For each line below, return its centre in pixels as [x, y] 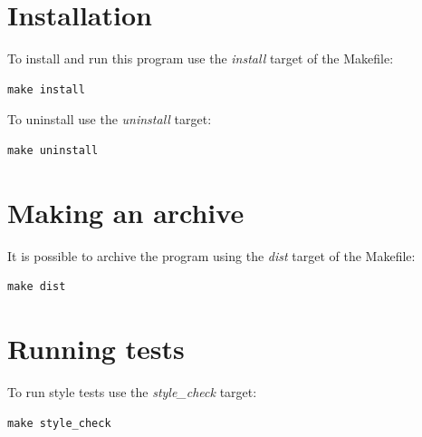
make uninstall [53, 150]
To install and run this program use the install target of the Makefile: [201, 58]
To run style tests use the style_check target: [132, 391]
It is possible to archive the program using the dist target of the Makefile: [211, 255]
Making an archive [126, 212]
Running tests [96, 348]
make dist [37, 287]
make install [46, 89]
